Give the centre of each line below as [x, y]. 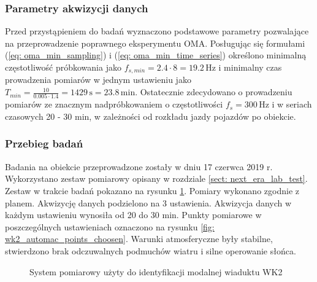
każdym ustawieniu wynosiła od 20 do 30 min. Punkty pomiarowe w [133, 215]
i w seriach [292, 104]
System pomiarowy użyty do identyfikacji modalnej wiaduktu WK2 [156, 271]
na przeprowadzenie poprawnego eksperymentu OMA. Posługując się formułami [155, 43]
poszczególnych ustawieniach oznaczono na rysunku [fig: [110, 226]
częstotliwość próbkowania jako [63, 67]
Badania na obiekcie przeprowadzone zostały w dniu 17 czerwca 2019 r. [139, 166]
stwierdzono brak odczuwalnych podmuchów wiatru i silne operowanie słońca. [151, 250]
